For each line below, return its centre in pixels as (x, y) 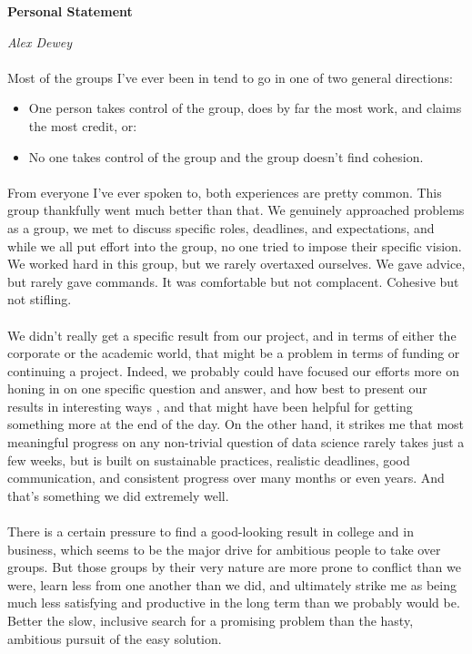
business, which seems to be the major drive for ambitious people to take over (224, 549)
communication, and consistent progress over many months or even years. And (226, 478)
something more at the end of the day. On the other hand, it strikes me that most (236, 424)
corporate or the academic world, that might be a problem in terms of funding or (234, 353)
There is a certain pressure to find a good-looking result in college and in (211, 531)
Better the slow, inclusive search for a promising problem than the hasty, (211, 620)
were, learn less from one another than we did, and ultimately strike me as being (232, 584)
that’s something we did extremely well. (118, 495)
